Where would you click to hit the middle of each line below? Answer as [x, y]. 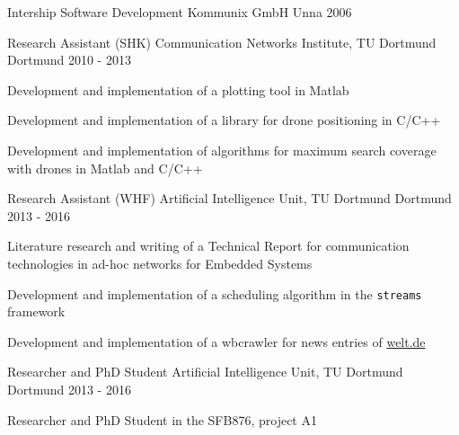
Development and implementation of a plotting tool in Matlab [178, 89]
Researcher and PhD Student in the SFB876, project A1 [162, 419]
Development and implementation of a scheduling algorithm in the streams [215, 293]
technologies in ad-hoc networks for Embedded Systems [160, 263]
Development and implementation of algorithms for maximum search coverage [222, 150]
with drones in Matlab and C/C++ [105, 168]
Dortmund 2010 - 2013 [69, 60]
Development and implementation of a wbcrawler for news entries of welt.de [216, 341]
